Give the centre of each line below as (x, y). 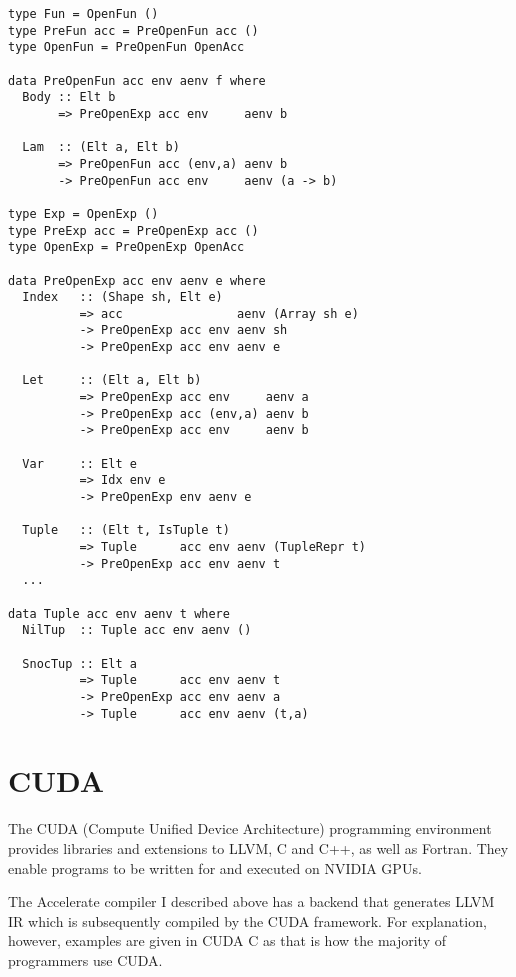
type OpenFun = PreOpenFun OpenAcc (126, 47)
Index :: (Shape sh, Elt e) (122, 297)
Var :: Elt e (79, 463)
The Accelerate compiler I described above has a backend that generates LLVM (251, 901)
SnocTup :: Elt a (79, 663)
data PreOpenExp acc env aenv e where (137, 280)
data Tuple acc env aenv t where (119, 613)
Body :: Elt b (69, 97)
